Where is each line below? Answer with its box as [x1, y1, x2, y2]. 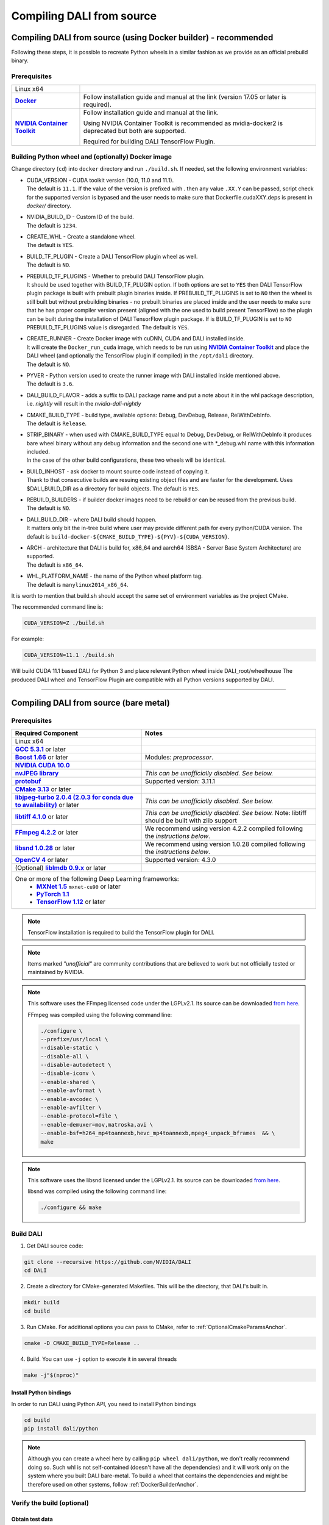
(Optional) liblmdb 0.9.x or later [15, 863, 107, 872]
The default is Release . [26, 420, 87, 427]
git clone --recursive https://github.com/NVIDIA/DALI [24, 1258, 191, 1266]
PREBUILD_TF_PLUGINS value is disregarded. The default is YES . [26, 323, 189, 331]
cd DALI [24, 1267, 47, 1274]
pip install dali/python [24, 1425, 99, 1432]
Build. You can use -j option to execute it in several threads [26, 1355, 177, 1363]
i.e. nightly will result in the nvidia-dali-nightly [26, 400, 141, 407]
